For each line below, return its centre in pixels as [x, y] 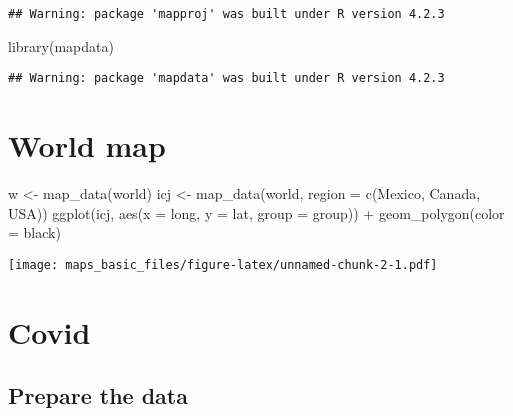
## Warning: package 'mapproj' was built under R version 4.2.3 [226, 14]
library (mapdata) [61, 45]
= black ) [34, 232]
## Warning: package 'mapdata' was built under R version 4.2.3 [226, 78]
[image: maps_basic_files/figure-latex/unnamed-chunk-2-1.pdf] [223, 264]
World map [87, 145]
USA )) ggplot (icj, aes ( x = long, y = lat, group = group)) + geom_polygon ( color [256, 212]
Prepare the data [98, 395]
